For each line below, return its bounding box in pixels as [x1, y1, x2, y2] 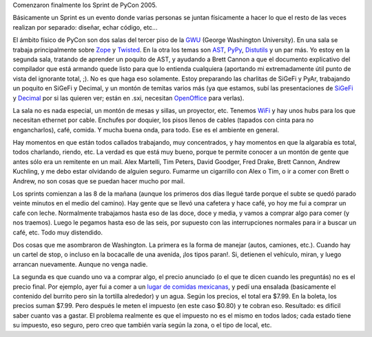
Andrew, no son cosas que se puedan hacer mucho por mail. [12, 176, 185, 185]
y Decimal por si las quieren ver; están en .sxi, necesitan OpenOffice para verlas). [12, 94, 245, 102]
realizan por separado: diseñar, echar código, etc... [12, 23, 158, 31]
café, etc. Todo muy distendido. [12, 228, 103, 236]
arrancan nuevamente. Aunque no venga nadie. [12, 260, 148, 268]
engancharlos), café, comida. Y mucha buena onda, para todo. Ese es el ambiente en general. [12, 125, 280, 134]
